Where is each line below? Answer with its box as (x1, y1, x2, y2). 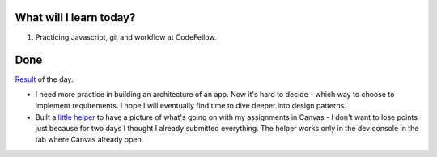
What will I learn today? (15, 11, 136, 24)
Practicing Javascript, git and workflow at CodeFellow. (35, 32, 217, 42)
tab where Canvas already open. (35, 134, 144, 145)
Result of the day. (15, 74, 74, 84)
